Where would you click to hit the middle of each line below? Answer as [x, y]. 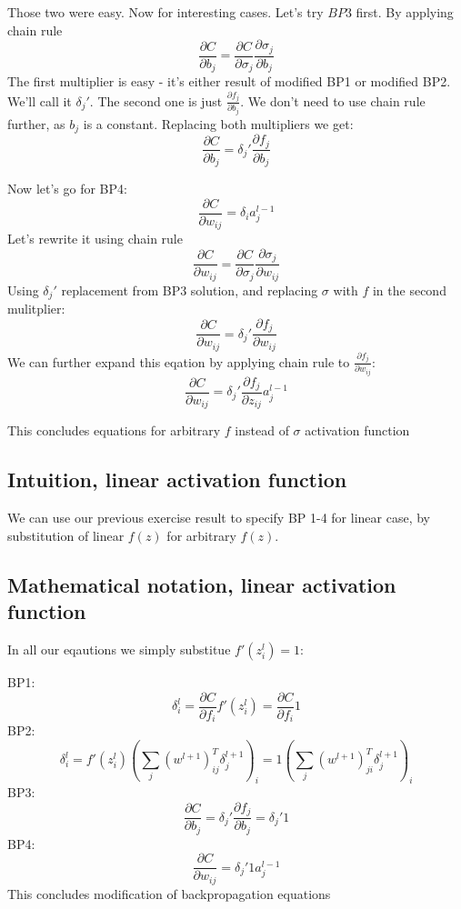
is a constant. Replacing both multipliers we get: [218, 123]
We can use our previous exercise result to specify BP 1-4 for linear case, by [219, 518]
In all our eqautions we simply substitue [119, 649]
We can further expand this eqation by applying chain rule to [179, 361]
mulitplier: [36, 309]
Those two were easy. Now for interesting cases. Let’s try [165, 12]
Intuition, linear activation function [177, 479]
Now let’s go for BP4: [67, 189]
